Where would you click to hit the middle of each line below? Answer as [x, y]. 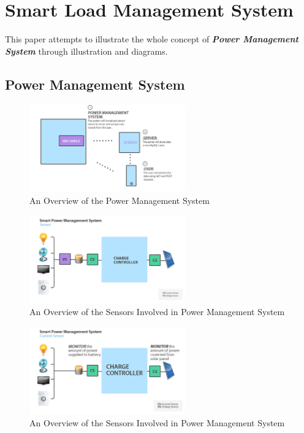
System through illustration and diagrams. [86, 51]
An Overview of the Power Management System [120, 200]
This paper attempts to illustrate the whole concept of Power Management [152, 39]
